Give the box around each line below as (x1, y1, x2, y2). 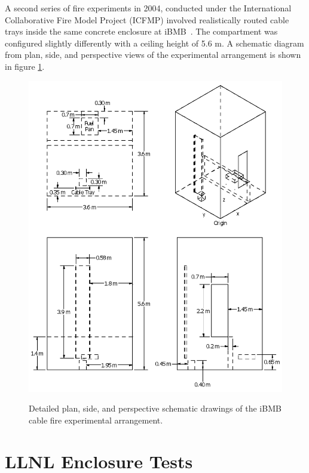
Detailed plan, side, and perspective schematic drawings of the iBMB (29, 402, 282, 415)
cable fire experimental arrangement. (29, 413, 163, 426)
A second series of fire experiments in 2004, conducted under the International (5, 2, 292, 14)
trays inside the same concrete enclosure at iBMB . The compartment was (5, 25, 278, 38)
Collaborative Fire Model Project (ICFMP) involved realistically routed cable (5, 13, 289, 26)
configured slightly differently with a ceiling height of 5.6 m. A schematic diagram (5, 36, 304, 49)
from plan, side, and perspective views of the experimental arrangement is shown (5, 48, 301, 61)
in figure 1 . (5, 60, 45, 72)
